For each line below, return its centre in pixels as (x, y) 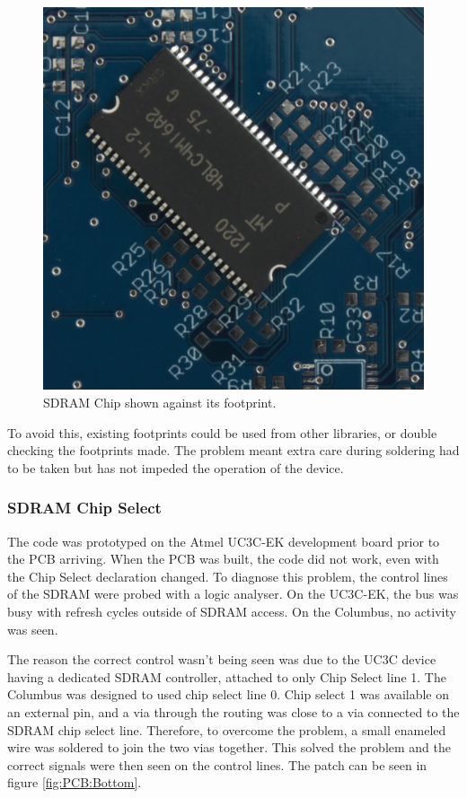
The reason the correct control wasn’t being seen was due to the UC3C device (222, 659)
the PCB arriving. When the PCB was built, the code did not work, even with (223, 559)
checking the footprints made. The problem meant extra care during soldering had (233, 450)
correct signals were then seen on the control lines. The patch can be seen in (217, 764)
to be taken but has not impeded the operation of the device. (176, 467)
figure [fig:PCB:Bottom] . (75, 782)
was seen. (33, 629)
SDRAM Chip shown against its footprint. (160, 403)
